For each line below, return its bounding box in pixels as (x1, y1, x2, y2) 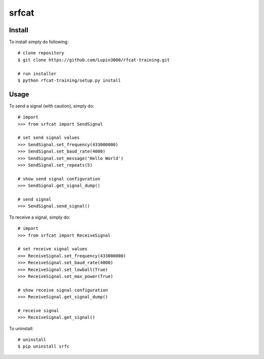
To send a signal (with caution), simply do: (9, 103, 94, 109)
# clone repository (18, 50, 65, 56)
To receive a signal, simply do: (9, 214, 70, 220)
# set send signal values (18, 135, 80, 140)
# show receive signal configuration (18, 287, 109, 293)
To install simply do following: (9, 39, 69, 45)
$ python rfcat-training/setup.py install (18, 78, 121, 83)
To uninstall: (9, 325, 34, 331)
